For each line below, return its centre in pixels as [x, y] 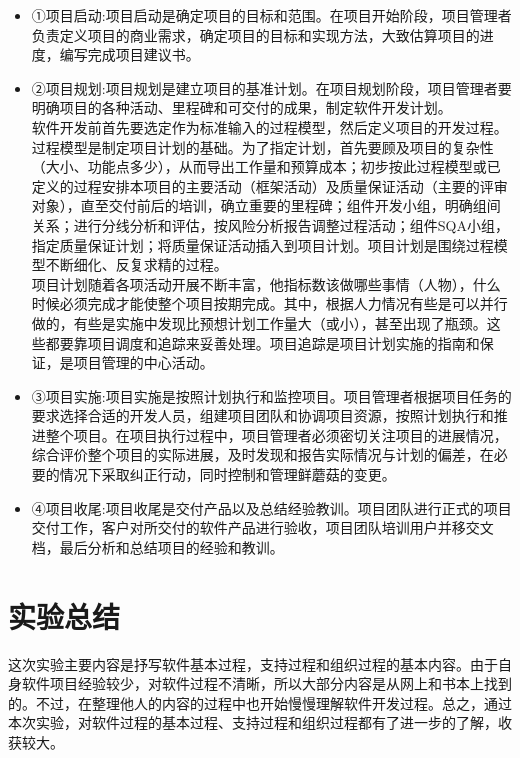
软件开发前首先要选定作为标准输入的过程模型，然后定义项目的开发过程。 [269, 126]
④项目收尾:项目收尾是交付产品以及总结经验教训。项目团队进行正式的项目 [271, 507]
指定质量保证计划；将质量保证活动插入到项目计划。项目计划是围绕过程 [262, 244]
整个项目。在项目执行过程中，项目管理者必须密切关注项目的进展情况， [276, 434]
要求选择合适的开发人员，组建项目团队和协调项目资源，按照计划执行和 [262, 415]
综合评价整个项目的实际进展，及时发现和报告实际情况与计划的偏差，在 [262, 454]
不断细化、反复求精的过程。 [136, 264]
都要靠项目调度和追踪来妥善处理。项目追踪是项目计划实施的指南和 [262, 342]
